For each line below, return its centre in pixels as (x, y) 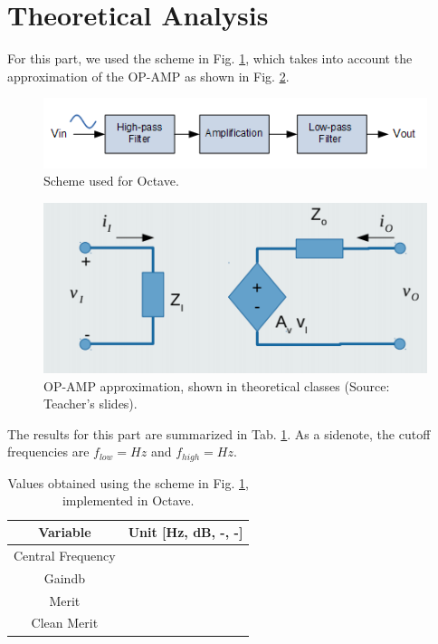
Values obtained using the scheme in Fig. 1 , (128, 482)
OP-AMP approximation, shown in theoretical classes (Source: (217, 385)
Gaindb (64, 577)
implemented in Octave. (128, 500)
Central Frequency (65, 555)
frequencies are (48, 452)
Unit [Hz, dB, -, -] (186, 532)
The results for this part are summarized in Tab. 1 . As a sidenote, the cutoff (219, 433)
